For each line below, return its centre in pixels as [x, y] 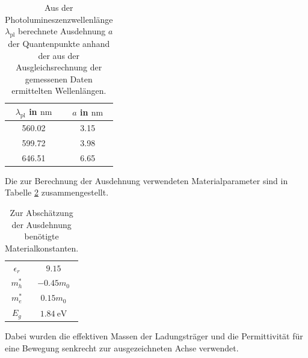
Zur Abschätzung [42, 212]
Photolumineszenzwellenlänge [59, 19]
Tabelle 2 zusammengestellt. [57, 192]
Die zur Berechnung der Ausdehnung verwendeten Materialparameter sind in [146, 180]
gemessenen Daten [59, 79]
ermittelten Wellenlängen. [59, 91]
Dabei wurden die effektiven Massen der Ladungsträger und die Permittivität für [154, 336]
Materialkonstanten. [42, 248]
